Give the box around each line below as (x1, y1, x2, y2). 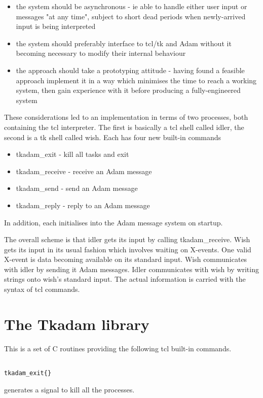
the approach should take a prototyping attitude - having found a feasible (16, 64, 245, 75)
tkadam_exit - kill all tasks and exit (16, 149, 129, 159)
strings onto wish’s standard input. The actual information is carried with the (4, 274, 246, 284)
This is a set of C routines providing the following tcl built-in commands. (4, 343, 232, 353)
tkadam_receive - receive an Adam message (16, 165, 152, 176)
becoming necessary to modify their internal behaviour (16, 48, 186, 58)
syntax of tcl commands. (4, 284, 80, 294)
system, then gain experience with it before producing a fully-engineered (16, 85, 241, 95)
